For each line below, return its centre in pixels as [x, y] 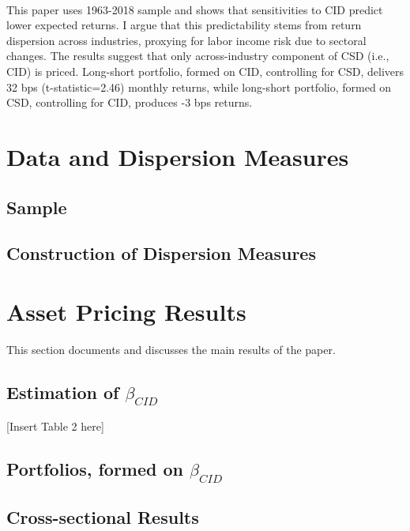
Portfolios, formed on [95, 469]
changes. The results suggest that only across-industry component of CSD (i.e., [198, 56]
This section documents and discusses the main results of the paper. [171, 349]
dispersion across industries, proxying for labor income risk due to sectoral [186, 40]
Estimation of [63, 392]
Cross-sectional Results [103, 516]
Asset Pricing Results [126, 311]
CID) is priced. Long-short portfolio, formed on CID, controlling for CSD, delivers [205, 71]
